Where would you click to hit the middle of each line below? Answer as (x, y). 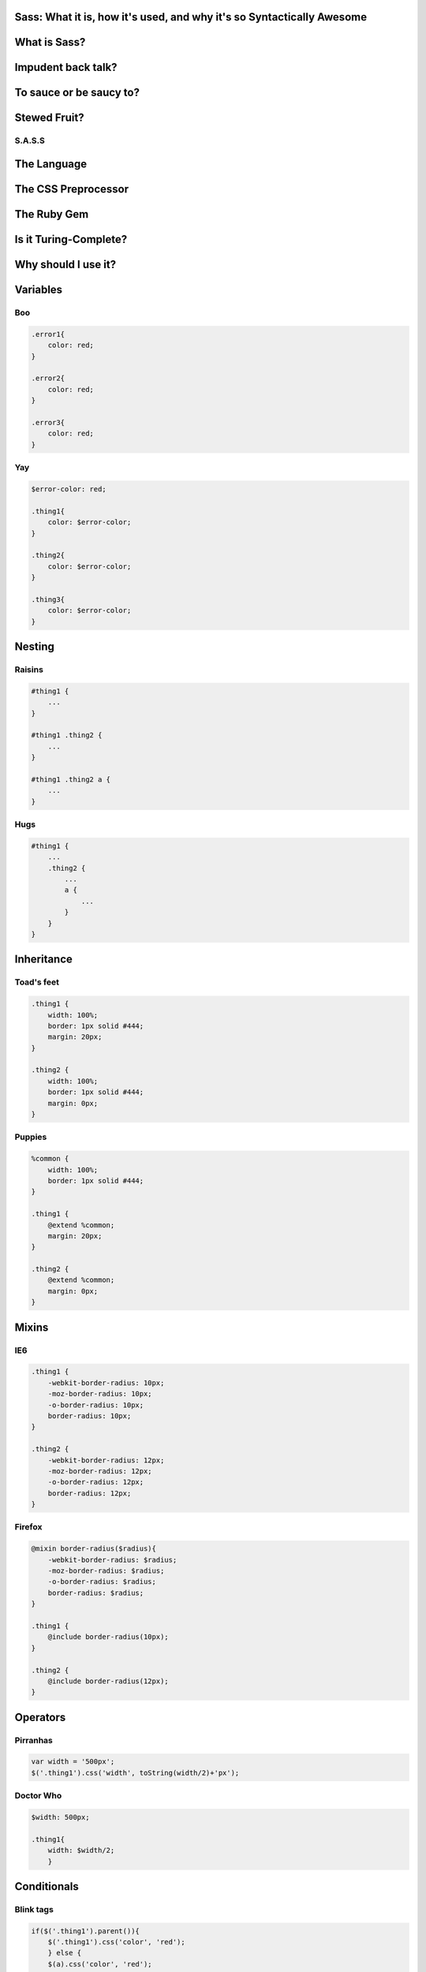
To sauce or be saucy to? (77, 93)
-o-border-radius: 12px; (96, 1482)
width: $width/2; (81, 1851)
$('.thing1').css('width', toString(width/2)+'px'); (135, 1772)
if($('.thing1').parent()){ (85, 1931)
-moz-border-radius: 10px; (100, 1394)
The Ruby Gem (52, 214)
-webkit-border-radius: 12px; (106, 1460)
